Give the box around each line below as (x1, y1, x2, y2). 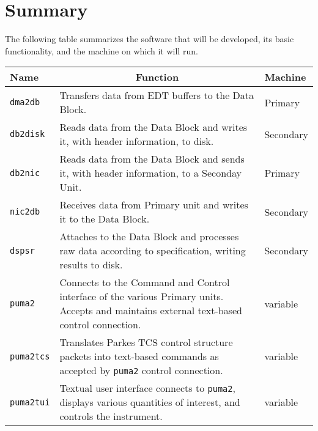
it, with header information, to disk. (59, 134, 214, 149)
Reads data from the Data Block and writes (59, 120, 248, 134)
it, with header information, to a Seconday (59, 166, 242, 180)
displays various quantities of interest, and (59, 395, 240, 410)
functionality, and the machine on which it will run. (5, 44, 198, 57)
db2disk (10, 129, 45, 139)
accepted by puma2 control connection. (59, 363, 223, 378)
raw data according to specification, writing (59, 243, 246, 258)
